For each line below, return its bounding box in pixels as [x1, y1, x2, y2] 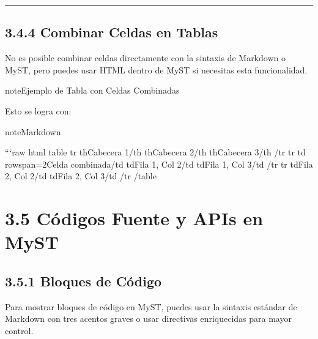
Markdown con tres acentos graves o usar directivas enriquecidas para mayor [5, 312, 292, 325]
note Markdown [5, 125, 61, 138]
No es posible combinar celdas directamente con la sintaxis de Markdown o [5, 51, 286, 64]
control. [5, 324, 34, 337]
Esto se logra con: [5, 104, 72, 117]
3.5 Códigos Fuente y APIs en [5, 206, 264, 231]
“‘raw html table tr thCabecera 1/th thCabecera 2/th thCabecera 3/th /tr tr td [5, 146, 306, 158]
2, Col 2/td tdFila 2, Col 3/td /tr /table [5, 169, 157, 182]
